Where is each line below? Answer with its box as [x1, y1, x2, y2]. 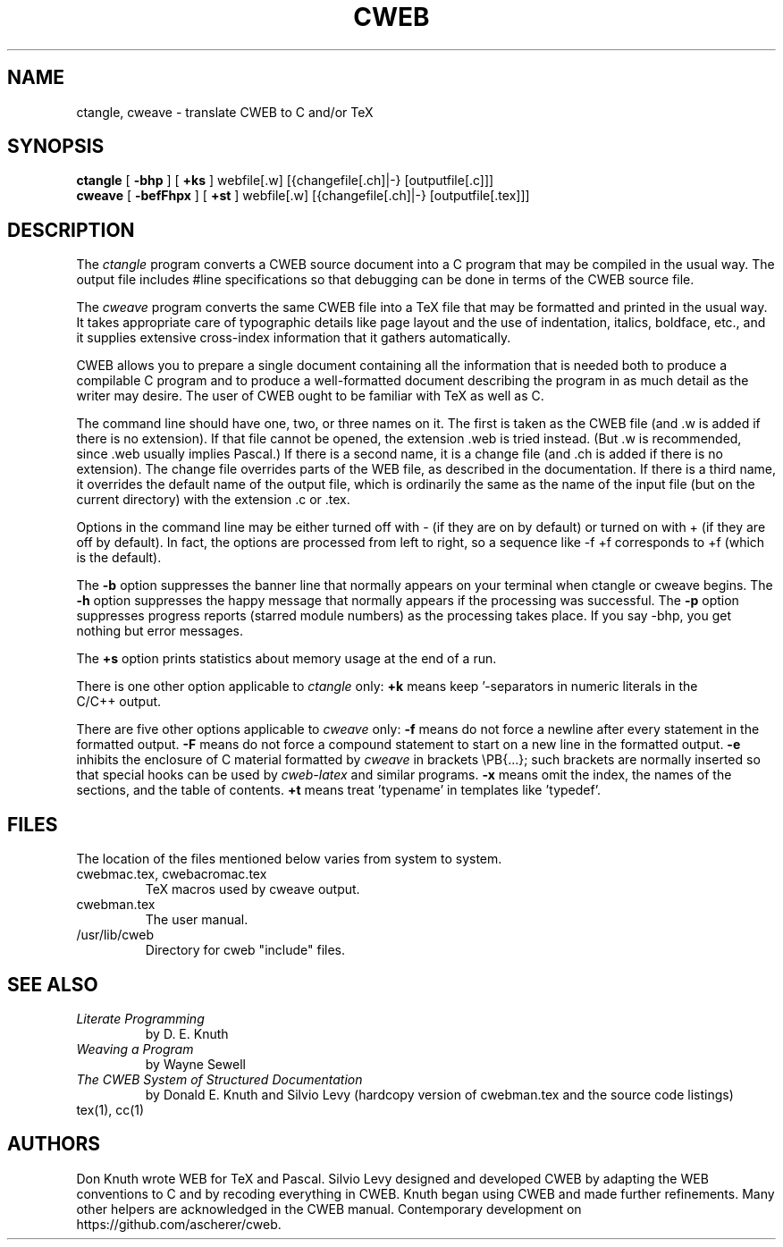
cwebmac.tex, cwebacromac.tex [76, 866, 267, 882]
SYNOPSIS [7, 135, 105, 158]
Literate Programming [76, 1010, 205, 1026]
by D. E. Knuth [145, 1025, 229, 1041]
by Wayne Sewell [145, 1056, 246, 1072]
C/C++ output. [76, 694, 162, 710]
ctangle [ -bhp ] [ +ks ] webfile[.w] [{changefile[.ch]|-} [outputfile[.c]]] [76, 173, 494, 189]
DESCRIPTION [7, 218, 135, 241]
